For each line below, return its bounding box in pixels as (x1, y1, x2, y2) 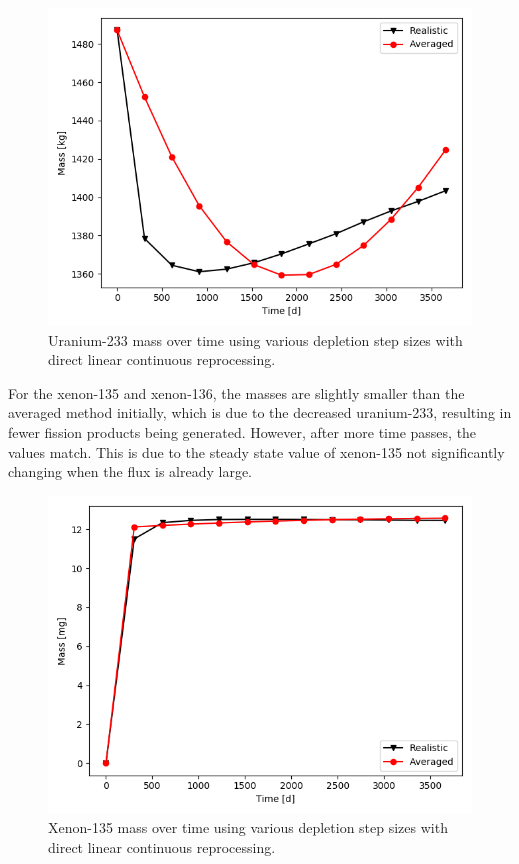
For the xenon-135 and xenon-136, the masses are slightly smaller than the (8, 382, 465, 403)
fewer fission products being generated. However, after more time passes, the (8, 421, 477, 442)
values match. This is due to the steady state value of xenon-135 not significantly (8, 441, 505, 462)
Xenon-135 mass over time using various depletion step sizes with (48, 817, 448, 838)
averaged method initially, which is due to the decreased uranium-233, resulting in (8, 402, 512, 423)
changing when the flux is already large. (8, 461, 253, 482)
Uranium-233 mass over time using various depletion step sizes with (48, 329, 463, 350)
